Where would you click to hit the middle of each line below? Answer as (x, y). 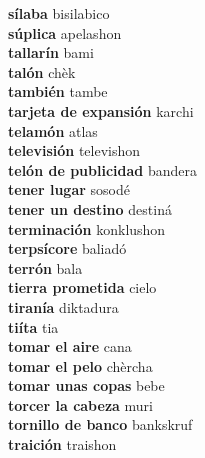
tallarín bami (51, 52)
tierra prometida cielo (82, 287)
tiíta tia (33, 326)
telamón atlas (53, 130)
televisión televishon (74, 150)
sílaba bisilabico (59, 13)
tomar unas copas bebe (86, 385)
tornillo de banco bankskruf (100, 424)
